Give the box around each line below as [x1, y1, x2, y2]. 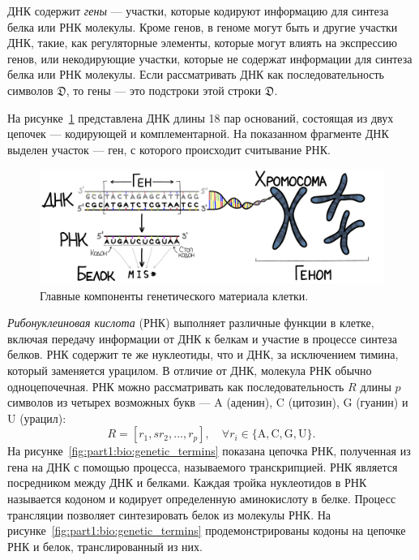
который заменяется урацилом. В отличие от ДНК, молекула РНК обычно [7, 361, 372, 378]
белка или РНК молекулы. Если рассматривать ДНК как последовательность [7, 66, 384, 83]
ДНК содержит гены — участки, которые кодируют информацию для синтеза [7, 2, 389, 19]
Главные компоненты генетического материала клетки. [40, 286, 309, 304]
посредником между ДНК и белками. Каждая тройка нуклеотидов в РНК [7, 474, 367, 491]
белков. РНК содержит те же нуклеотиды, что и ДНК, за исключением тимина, [7, 346, 399, 363]
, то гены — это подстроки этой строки [66, 81, 262, 98]
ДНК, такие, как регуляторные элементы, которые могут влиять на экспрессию [7, 34, 397, 51]
